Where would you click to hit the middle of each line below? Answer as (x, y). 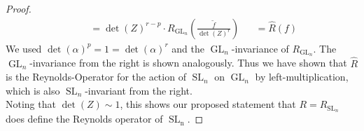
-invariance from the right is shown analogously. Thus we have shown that (188, 63)
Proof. (19, 8)
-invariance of (260, 48)
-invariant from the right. (139, 90)
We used (24, 48)
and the (188, 48)
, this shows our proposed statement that (208, 104)
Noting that (31, 104)
